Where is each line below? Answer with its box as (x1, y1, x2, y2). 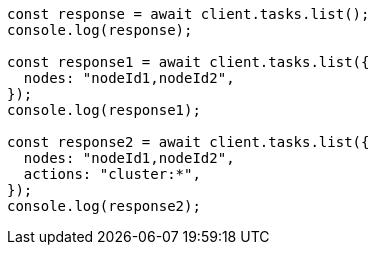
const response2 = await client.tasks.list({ (7, 134, 370, 150)
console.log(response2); (7, 198, 201, 214)
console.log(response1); (7, 102, 201, 118)
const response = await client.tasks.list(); (7, 6, 370, 22)
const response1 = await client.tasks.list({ (7, 54, 370, 70)
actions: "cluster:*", (23, 166, 201, 182)
